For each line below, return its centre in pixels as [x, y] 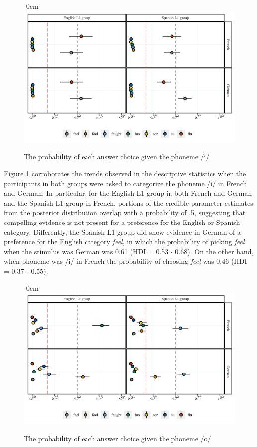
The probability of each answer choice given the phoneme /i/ [117, 157]
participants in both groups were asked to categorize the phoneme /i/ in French [126, 183]
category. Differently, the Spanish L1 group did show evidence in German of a [123, 232]
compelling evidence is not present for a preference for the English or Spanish [122, 222]
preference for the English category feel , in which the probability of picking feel [124, 242]
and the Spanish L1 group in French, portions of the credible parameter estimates [128, 202]
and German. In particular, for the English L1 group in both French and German [128, 193]
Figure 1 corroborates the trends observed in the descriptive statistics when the [125, 174]
